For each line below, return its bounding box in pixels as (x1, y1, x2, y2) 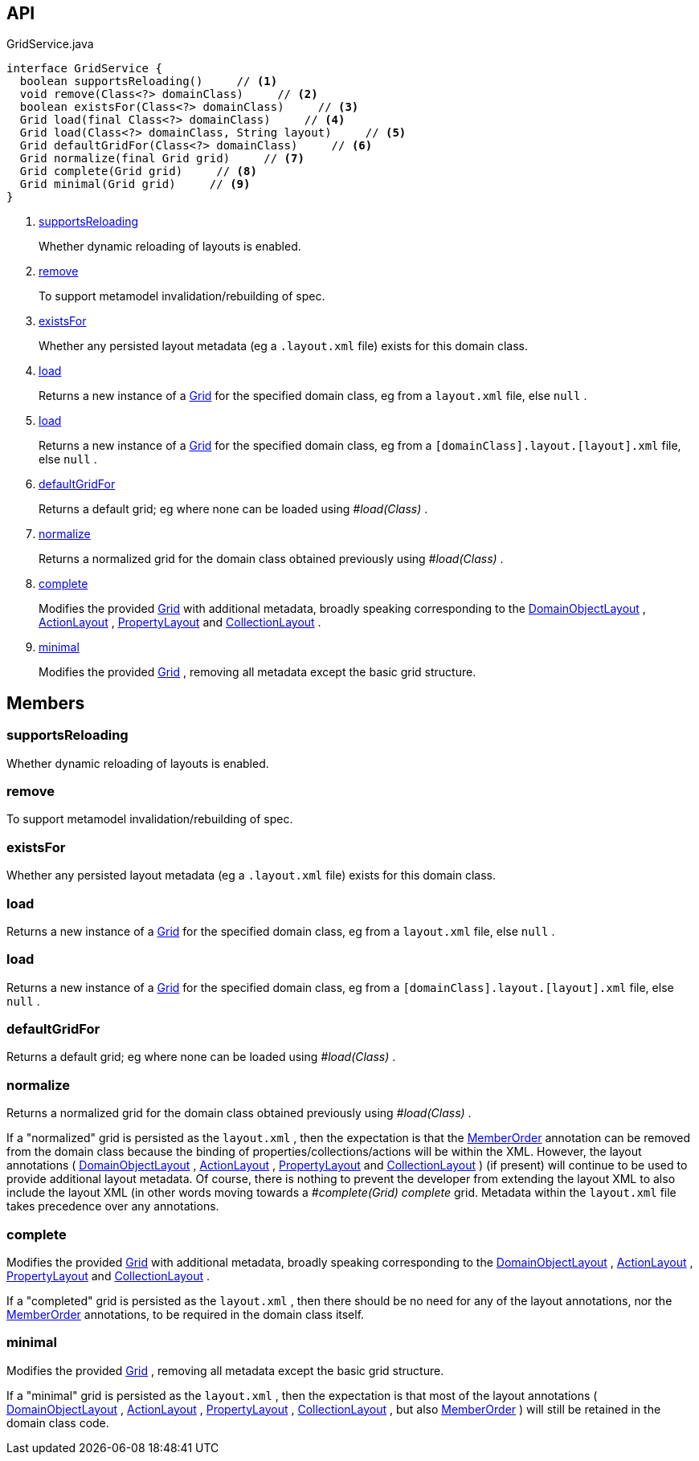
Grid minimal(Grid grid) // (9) (19, 178, 251, 191)
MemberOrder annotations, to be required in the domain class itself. (6, 1307, 365, 1321)
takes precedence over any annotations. (6, 1199, 219, 1214)
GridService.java (6, 37, 94, 51)
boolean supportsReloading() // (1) (19, 75, 278, 88)
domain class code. (6, 1415, 109, 1430)
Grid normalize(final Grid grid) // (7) (19, 152, 305, 165)
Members (6, 692, 85, 713)
